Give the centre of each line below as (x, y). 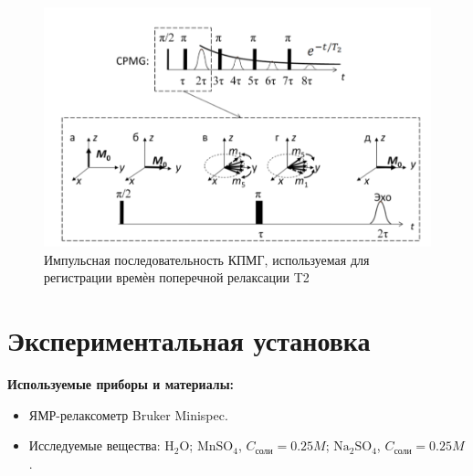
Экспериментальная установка (189, 339)
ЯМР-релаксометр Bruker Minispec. (128, 414)
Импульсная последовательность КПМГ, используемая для (207, 259)
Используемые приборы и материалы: (121, 383)
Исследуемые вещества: (95, 445)
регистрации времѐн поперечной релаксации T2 (177, 277)
